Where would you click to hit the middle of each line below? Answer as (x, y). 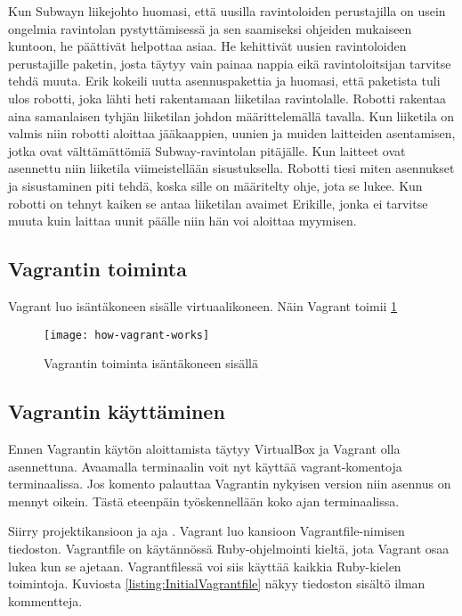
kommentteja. (45, 600)
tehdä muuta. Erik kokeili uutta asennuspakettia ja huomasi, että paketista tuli (224, 81)
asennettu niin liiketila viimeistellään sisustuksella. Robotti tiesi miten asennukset (231, 168)
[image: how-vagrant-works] (127, 335)
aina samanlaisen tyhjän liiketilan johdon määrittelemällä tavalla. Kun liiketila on (231, 115)
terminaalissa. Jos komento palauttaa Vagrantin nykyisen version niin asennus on (230, 484)
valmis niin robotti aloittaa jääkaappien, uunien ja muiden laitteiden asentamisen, (232, 133)
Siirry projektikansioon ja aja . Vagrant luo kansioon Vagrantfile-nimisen (207, 531)
